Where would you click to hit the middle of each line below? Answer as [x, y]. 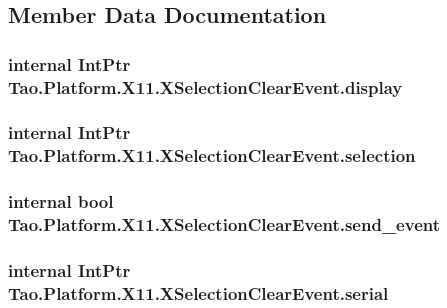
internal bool [61, 201]
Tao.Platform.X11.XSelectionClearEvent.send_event [224, 224]
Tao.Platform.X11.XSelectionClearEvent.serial [198, 292]
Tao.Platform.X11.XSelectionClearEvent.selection [212, 155]
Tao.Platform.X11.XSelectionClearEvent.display [205, 86]
